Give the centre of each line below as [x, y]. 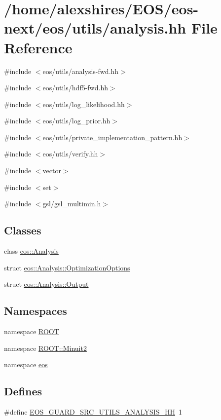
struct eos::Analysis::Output [46, 284]
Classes [23, 230]
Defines [23, 391]
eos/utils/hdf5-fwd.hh [75, 88]
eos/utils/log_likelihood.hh [84, 104]
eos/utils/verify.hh [70, 154]
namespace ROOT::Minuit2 [45, 348]
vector [52, 171]
